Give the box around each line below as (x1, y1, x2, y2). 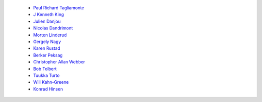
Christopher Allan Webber (33, 59, 85, 65)
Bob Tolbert (33, 66, 57, 72)
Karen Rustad (33, 45, 61, 51)
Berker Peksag (33, 52, 63, 58)
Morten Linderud (33, 32, 67, 38)
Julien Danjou (33, 18, 61, 24)
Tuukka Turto (33, 73, 60, 78)
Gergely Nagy (33, 39, 61, 44)
